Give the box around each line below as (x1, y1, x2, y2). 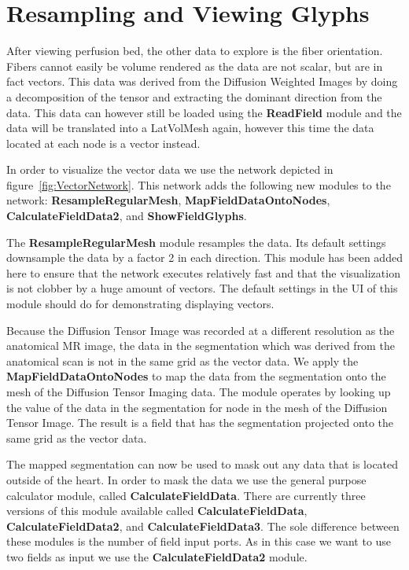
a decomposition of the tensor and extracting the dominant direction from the (6, 88, 382, 105)
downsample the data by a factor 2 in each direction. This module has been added (6, 249, 403, 266)
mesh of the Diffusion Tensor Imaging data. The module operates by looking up (6, 384, 391, 399)
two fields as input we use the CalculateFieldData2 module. (6, 548, 308, 564)
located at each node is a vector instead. (6, 134, 201, 151)
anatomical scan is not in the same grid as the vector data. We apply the (6, 352, 359, 369)
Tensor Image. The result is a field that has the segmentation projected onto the (6, 414, 394, 431)
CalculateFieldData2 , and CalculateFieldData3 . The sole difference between (6, 517, 400, 534)
